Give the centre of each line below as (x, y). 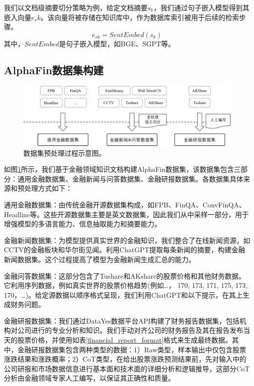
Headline (17, 214)
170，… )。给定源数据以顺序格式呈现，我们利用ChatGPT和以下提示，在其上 (123, 295)
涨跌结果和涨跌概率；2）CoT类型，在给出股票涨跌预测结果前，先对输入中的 (125, 359)
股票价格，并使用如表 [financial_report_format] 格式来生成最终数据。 (125, 340)
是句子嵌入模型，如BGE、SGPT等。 (117, 43)
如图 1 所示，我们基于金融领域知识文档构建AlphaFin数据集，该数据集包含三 (122, 169)
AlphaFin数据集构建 (54, 70)
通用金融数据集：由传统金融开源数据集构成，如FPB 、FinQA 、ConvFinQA (121, 204)
